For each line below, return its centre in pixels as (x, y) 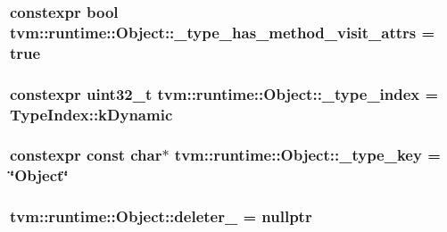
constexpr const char (86, 155)
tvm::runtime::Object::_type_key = (307, 155)
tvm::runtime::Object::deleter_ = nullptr (161, 216)
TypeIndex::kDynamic (91, 114)
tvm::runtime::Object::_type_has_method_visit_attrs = (223, 32)
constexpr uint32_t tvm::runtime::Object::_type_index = (224, 93)
